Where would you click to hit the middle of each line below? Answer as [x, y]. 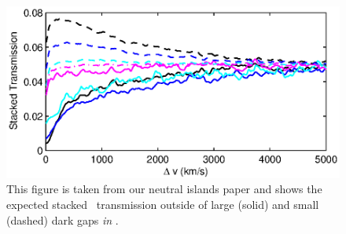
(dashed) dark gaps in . [63, 219]
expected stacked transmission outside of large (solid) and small [163, 205]
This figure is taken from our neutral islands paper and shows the [164, 189]
